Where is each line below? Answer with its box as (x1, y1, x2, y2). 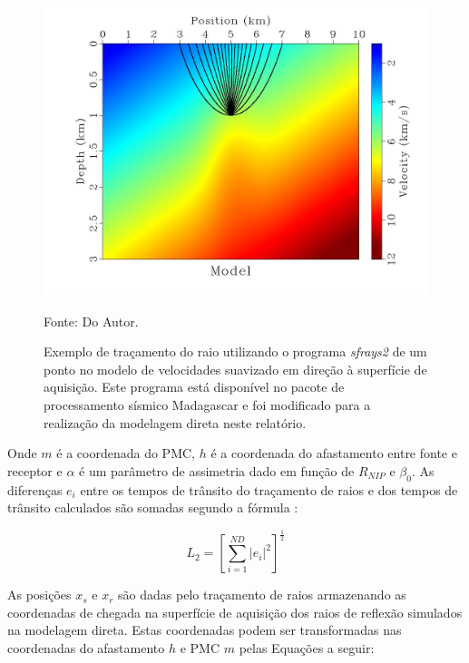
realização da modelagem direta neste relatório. (44, 413, 307, 432)
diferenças (7, 480, 63, 499)
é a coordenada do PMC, (56, 444, 195, 463)
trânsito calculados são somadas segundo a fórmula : (7, 498, 298, 517)
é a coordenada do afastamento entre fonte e (210, 444, 457, 463)
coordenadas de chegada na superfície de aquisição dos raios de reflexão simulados (7, 602, 463, 621)
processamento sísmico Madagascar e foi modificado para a (44, 395, 371, 414)
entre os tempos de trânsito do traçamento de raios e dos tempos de (80, 480, 458, 499)
